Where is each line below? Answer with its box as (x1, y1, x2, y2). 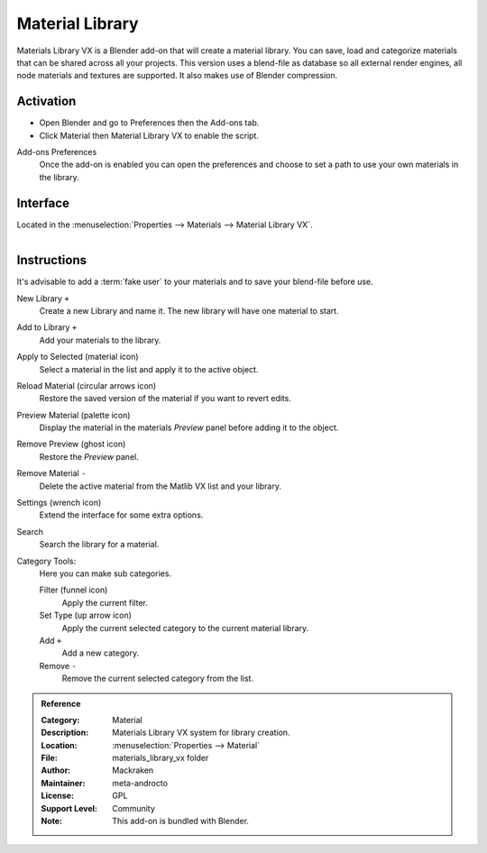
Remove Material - (16, 468, 87, 479)
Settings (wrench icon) (16, 497, 102, 509)
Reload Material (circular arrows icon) (16, 380, 157, 391)
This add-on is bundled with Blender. (112, 816, 250, 827)
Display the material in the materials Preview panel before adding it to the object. (39, 422, 339, 433)
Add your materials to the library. (39, 335, 161, 345)
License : (41, 790, 74, 802)
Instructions (16, 252, 87, 268)
